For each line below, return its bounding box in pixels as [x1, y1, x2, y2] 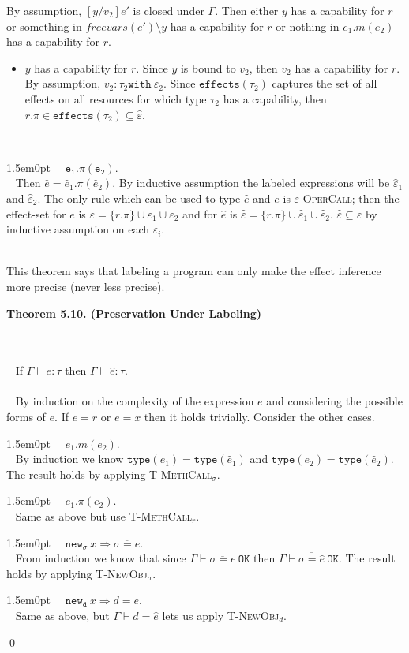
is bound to [180, 59, 236, 76]
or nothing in [276, 17, 340, 34]
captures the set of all [272, 75, 377, 91]
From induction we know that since [15, 550, 186, 566]
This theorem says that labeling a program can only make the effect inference [6, 263, 381, 279]
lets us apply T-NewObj [162, 607, 280, 623]
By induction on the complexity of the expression [15, 393, 254, 409]
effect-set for [6, 205, 66, 222]
